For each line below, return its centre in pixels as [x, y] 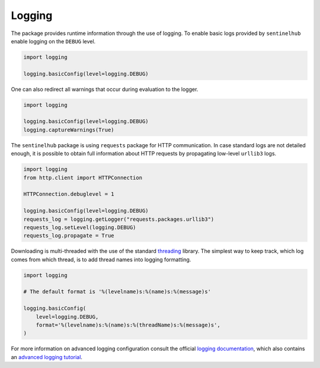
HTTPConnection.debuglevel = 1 [69, 194]
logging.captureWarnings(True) [69, 130]
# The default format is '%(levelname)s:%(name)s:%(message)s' [117, 292]
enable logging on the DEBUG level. [53, 41]
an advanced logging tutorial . [47, 357]
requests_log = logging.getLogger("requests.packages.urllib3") [119, 219]
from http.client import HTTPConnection [83, 177]
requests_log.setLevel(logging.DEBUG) [80, 227]
